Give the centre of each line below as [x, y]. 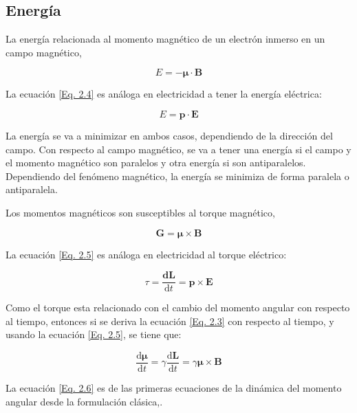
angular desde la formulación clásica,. [84, 401]
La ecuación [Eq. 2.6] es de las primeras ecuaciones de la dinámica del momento [174, 388]
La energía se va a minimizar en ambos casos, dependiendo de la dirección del [169, 135]
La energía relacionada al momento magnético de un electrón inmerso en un [165, 39]
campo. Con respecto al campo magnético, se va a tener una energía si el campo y [178, 149]
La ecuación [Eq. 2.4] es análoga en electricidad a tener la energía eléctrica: [164, 94]
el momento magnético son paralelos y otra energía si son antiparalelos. [156, 163]
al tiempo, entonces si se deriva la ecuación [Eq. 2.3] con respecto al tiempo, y [170, 321]
